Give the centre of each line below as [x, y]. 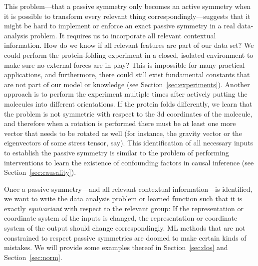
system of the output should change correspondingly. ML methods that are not [125, 228]
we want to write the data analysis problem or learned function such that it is [123, 199]
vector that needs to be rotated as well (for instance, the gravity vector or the [123, 133]
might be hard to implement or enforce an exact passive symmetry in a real [120, 26]
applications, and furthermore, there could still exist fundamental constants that [127, 74]
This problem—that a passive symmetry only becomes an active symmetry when [128, 6]
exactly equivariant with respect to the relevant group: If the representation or [124, 208]
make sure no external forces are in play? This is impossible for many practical [125, 65]
